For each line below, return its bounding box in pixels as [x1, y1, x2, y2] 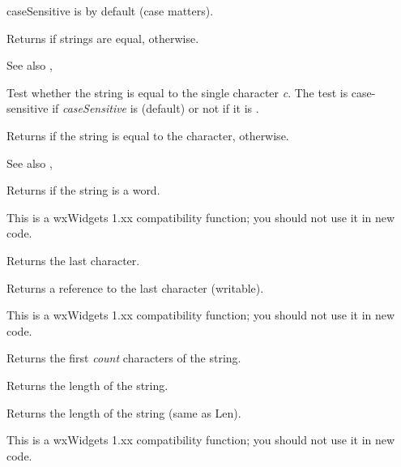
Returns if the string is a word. [6, 182, 160, 199]
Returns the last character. [6, 251, 140, 268]
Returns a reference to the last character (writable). [6, 279, 264, 296]
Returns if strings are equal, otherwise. [6, 29, 199, 46]
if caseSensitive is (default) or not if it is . [52, 100, 259, 117]
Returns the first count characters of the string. [6, 349, 241, 366]
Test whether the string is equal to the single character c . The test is [6, 84, 348, 101]
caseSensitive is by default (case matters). [6, 2, 214, 19]
